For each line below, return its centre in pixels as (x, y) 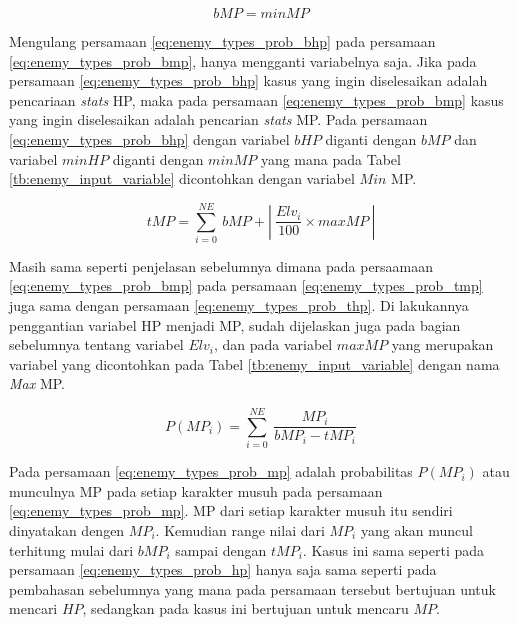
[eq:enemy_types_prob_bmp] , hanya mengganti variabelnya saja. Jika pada (243, 60)
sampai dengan (221, 549)
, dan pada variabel (273, 344)
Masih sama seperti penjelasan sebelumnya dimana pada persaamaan (221, 265)
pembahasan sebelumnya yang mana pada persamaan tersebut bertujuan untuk (252, 588)
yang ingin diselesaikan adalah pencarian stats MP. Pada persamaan (218, 119)
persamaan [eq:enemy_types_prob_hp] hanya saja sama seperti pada (223, 569)
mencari (33, 608)
